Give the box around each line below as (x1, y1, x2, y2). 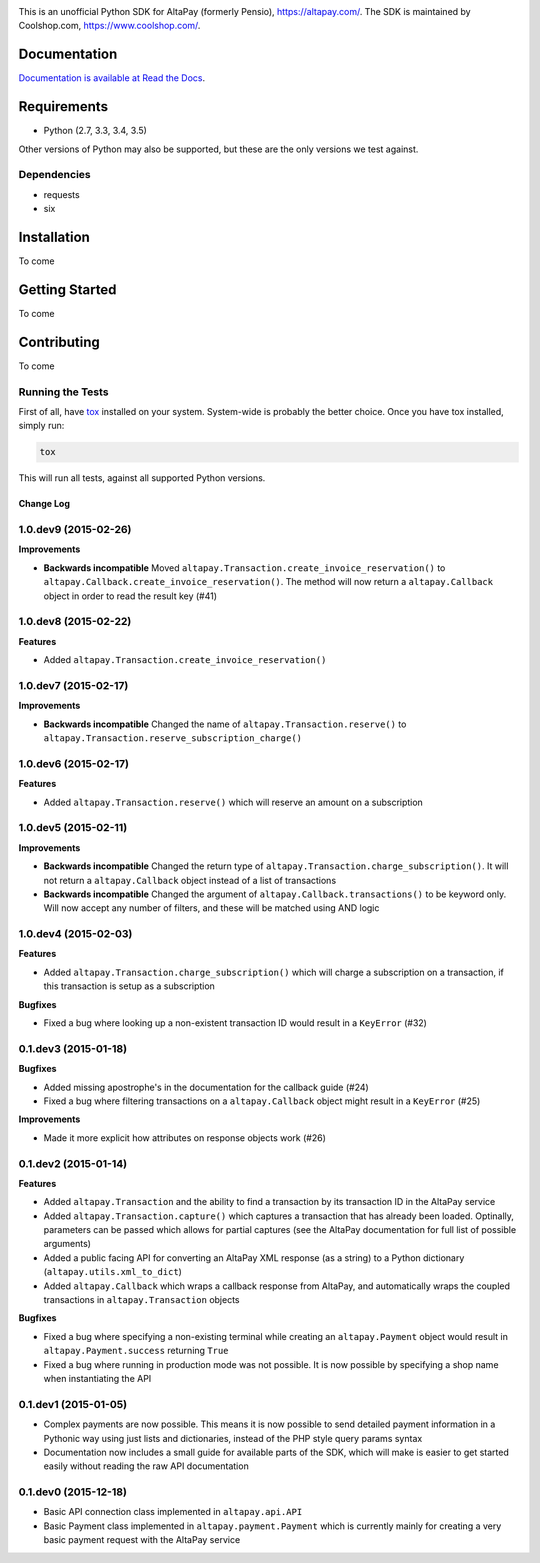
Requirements (18, 98, 109, 115)
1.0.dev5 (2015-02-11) (18, 821, 128, 835)
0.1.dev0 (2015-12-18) (18, 1485, 127, 1499)
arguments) (43, 1238, 92, 1250)
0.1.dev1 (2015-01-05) (18, 1397, 128, 1411)
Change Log (18, 498, 70, 510)
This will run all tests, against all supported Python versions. (18, 472, 266, 484)
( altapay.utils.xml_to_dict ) (43, 1266, 182, 1278)
